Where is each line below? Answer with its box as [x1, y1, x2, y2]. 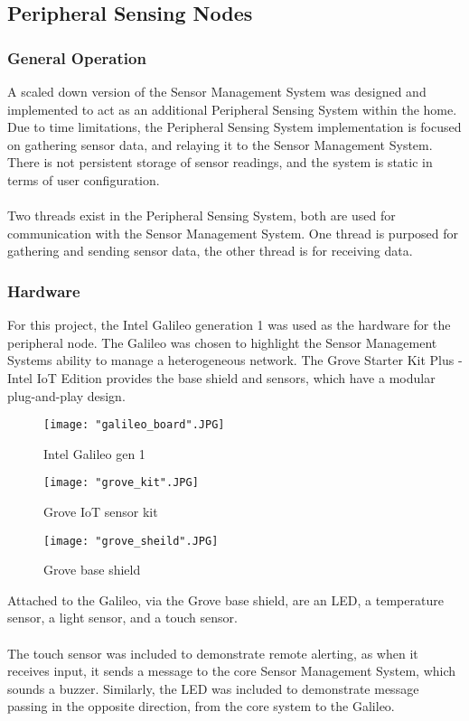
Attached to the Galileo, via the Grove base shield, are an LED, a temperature [7, 590, 444, 609]
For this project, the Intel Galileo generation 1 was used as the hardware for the [7, 315, 451, 334]
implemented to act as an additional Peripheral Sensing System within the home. [7, 99, 457, 118]
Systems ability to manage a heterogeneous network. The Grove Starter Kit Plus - [7, 351, 463, 370]
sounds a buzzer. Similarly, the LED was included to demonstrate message [7, 679, 419, 698]
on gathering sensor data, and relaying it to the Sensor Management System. [7, 135, 433, 154]
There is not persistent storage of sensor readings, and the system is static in [7, 153, 433, 172]
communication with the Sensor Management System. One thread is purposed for [7, 223, 459, 242]
